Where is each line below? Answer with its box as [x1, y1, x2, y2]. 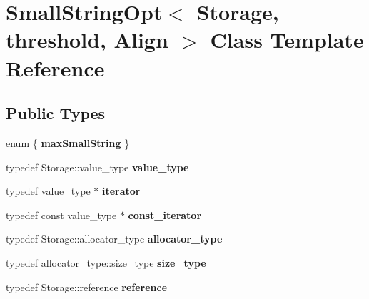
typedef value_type [6, 183, 91, 198]
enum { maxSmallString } [6, 135, 130, 150]
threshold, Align [6, 25, 168, 54]
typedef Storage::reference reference [6, 279, 168, 294]
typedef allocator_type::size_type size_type [6, 255, 206, 270]
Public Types [6, 102, 106, 124]
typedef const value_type [6, 207, 117, 222]
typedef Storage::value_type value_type [6, 159, 189, 174]
